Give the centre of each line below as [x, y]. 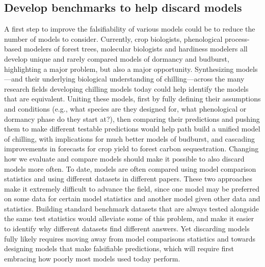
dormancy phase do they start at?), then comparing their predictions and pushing [132, 118]
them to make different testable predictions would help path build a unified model [132, 129]
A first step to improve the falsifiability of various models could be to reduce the [130, 29]
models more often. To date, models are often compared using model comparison [130, 168]
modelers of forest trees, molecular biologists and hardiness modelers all [136, 49]
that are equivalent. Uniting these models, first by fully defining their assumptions [132, 99]
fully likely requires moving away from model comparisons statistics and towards [130, 238]
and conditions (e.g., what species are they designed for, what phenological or [125, 108]
